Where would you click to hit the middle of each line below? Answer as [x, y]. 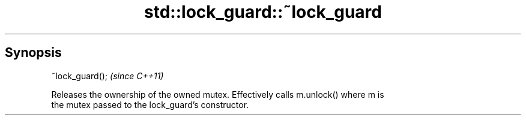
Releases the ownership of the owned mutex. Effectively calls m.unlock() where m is [218, 94]
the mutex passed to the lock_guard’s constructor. [150, 104]
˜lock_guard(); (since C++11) [107, 76]
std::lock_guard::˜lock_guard [263, 12]
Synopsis [33, 53]
